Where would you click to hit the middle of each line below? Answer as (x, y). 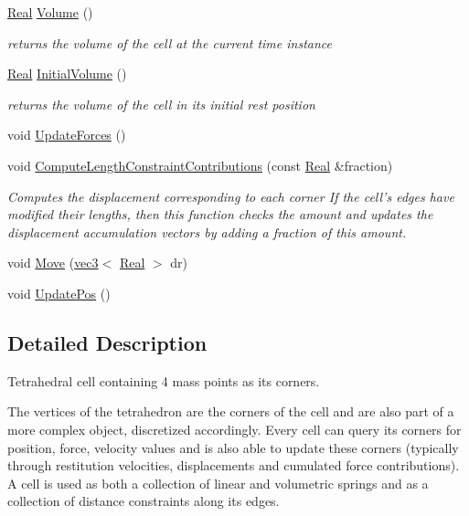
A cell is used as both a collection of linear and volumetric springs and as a (218, 483)
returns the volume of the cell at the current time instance (170, 42)
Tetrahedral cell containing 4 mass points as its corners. (164, 380)
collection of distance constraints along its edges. (144, 501)
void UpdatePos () (59, 293)
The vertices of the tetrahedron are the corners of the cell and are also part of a (231, 411)
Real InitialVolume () (67, 74)
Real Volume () (50, 12)
